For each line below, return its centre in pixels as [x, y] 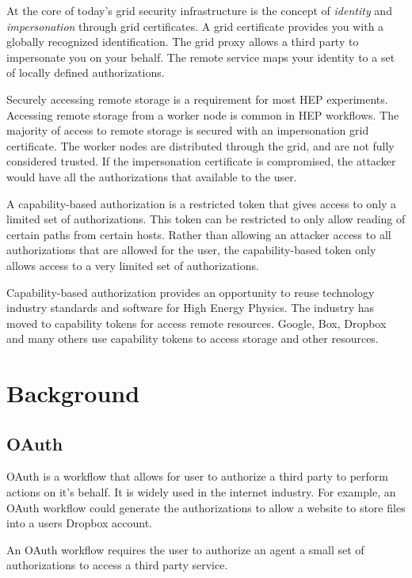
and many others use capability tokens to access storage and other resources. [193, 338]
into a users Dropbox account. [79, 523]
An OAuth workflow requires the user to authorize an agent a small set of [185, 549]
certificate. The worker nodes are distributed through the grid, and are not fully [200, 145]
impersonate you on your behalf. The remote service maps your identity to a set [201, 57]
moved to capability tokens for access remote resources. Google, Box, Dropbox [196, 323]
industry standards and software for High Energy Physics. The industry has [191, 308]
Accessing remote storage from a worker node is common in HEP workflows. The [203, 114]
